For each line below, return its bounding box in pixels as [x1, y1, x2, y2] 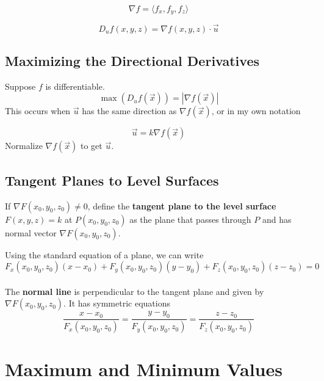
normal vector [5, 226, 57, 239]
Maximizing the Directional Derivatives [5, 51, 259, 70]
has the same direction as [82, 104, 177, 117]
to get [80, 139, 103, 152]
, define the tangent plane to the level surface [87, 199, 276, 212]
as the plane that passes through [129, 212, 251, 225]
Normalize [5, 139, 43, 152]
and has [262, 212, 292, 225]
